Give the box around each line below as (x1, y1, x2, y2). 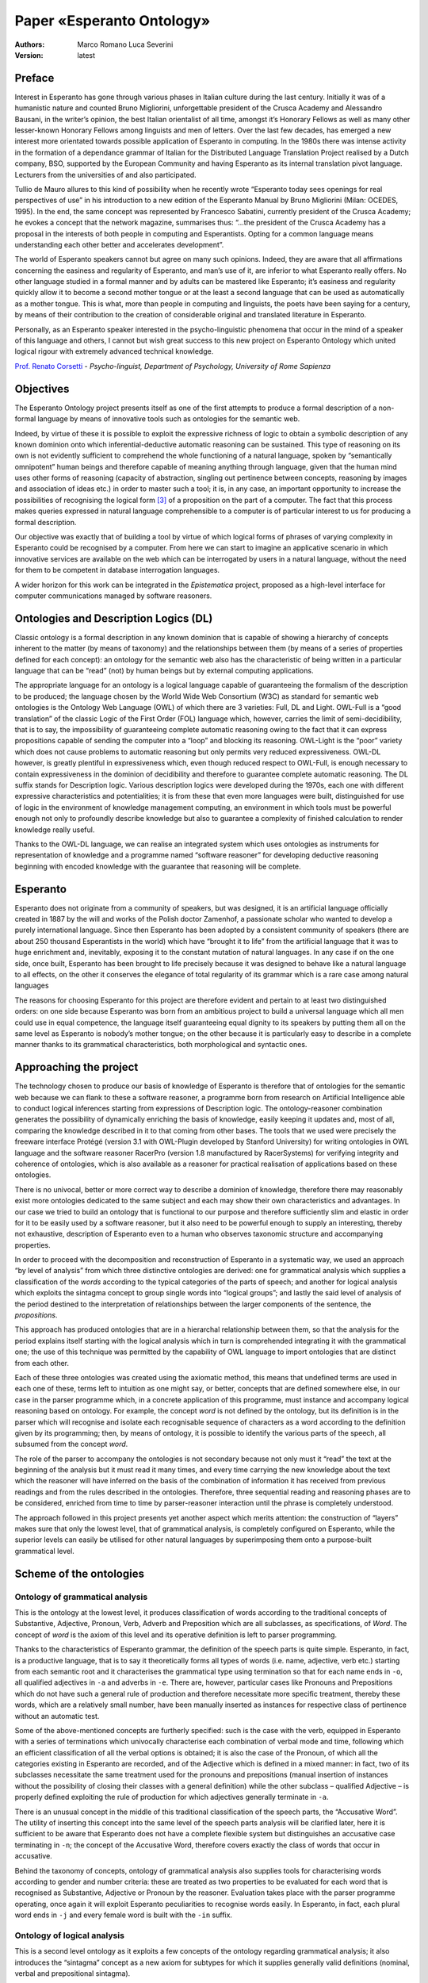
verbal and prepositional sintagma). (14, 1969, 131, 1978)
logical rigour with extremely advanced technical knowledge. (14, 347, 214, 356)
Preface (14, 71, 55, 85)
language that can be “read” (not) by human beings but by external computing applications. (14, 666, 314, 676)
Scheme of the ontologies (14, 1567, 144, 1580)
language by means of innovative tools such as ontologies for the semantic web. (37, 414, 300, 424)
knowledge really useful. (14, 825, 95, 834)
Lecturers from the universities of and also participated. (14, 170, 197, 179)
